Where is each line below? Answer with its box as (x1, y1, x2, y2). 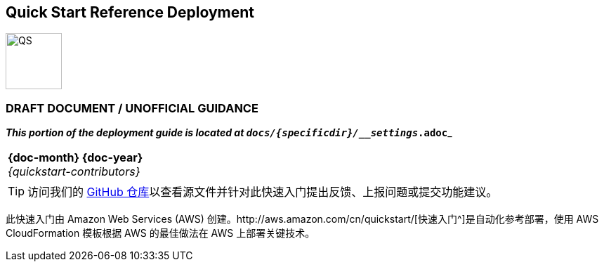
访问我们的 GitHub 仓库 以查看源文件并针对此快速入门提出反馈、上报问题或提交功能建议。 (27, 185, 498, 200)
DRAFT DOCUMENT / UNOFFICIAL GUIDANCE (6, 100, 258, 115)
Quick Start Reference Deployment (6, 4, 255, 21)
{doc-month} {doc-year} (8, 150, 143, 165)
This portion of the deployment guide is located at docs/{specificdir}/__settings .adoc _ (6, 126, 452, 139)
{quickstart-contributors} (8, 164, 140, 179)
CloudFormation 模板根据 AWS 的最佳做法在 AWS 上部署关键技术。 (6, 227, 315, 240)
